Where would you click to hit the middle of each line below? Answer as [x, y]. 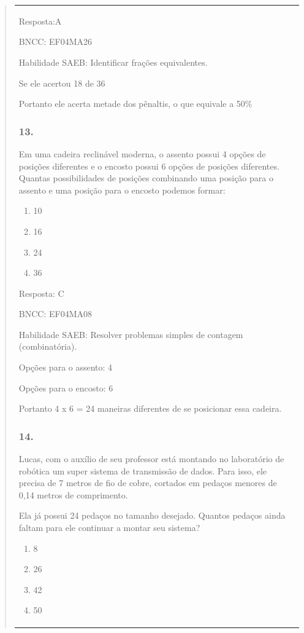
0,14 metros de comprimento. [73, 494]
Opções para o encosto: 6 [66, 387]
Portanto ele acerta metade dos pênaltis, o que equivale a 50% [135, 104]
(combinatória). [48, 346]
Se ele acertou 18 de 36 [62, 83]
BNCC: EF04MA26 [55, 41]
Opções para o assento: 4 [66, 367]
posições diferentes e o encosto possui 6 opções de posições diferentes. [149, 166]
